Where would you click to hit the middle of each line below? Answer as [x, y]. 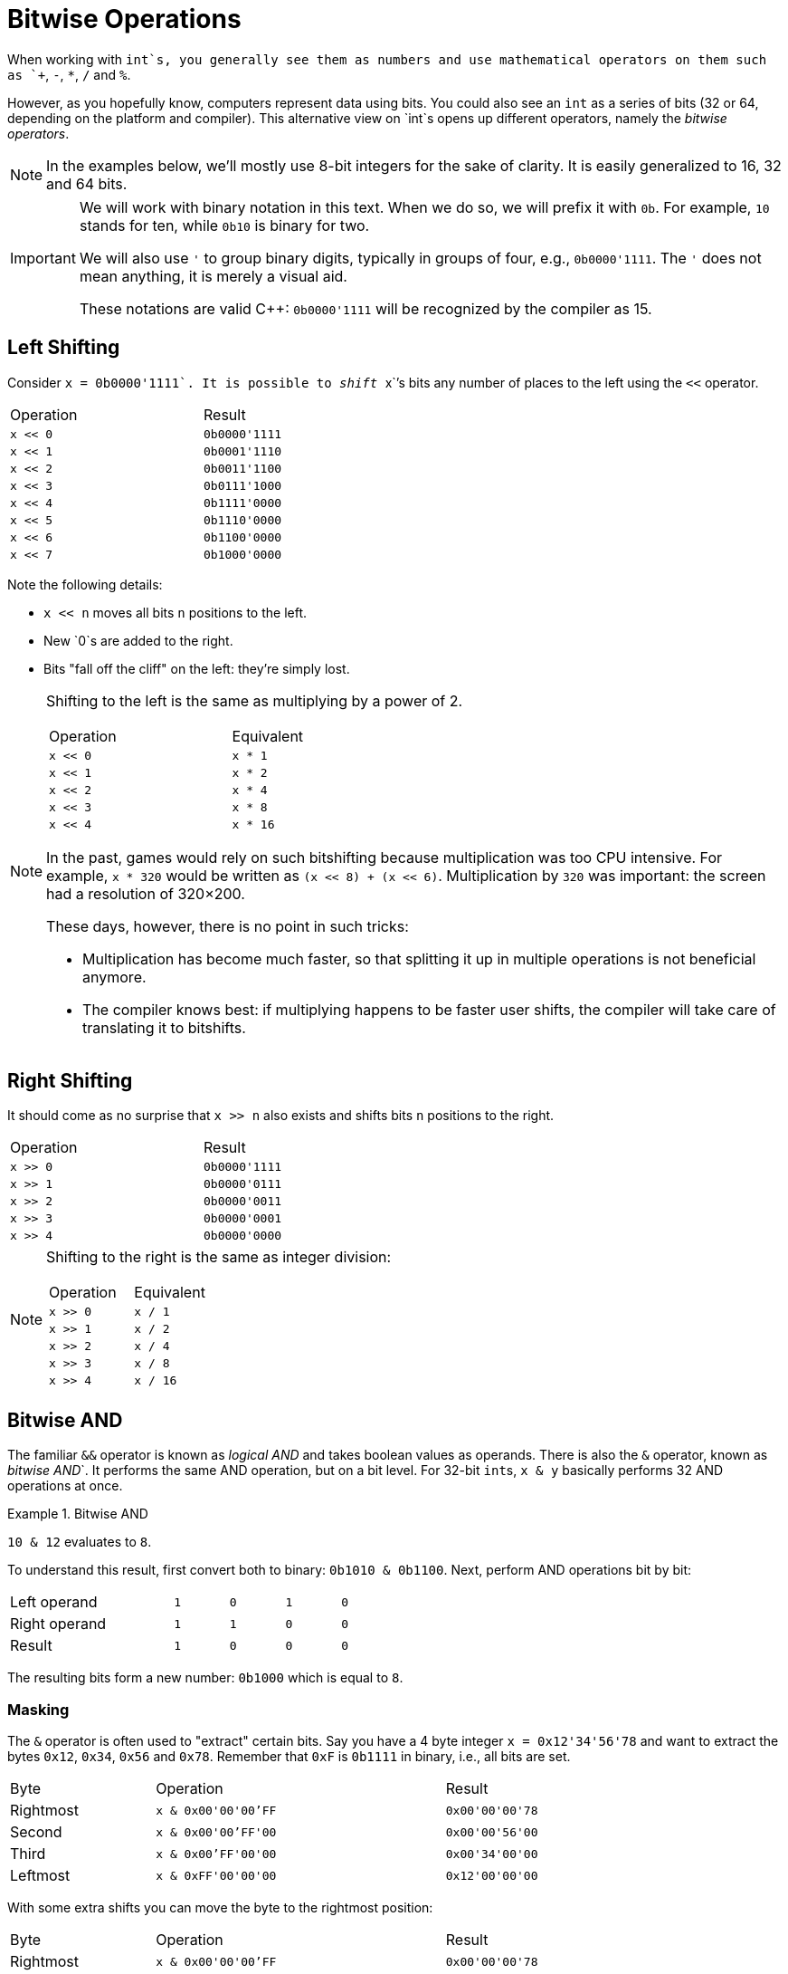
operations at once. [65, 1486]
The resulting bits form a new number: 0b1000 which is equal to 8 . [205, 1678]
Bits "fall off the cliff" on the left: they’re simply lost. [197, 668]
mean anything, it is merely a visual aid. [213, 276]
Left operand [54, 1602]
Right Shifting [70, 1081]
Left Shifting [64, 348]
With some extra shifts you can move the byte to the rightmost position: [220, 1908]
